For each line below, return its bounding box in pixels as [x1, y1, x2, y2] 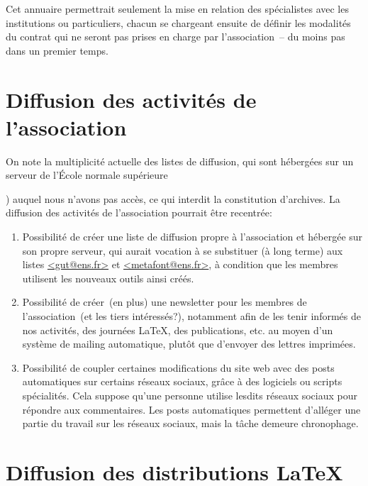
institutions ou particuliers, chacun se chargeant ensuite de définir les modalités [6, 15, 351, 30]
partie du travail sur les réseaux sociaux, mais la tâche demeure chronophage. [22, 416, 359, 431]
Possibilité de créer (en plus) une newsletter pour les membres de [22, 294, 307, 309]
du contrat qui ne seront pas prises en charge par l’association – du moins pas [6, 29, 345, 44]
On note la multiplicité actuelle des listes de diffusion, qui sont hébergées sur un [6, 153, 354, 168]
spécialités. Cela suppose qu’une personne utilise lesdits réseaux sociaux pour [22, 388, 358, 402]
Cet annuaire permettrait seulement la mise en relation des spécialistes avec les [6, 1, 349, 16]
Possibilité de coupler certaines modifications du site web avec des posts [22, 360, 335, 375]
